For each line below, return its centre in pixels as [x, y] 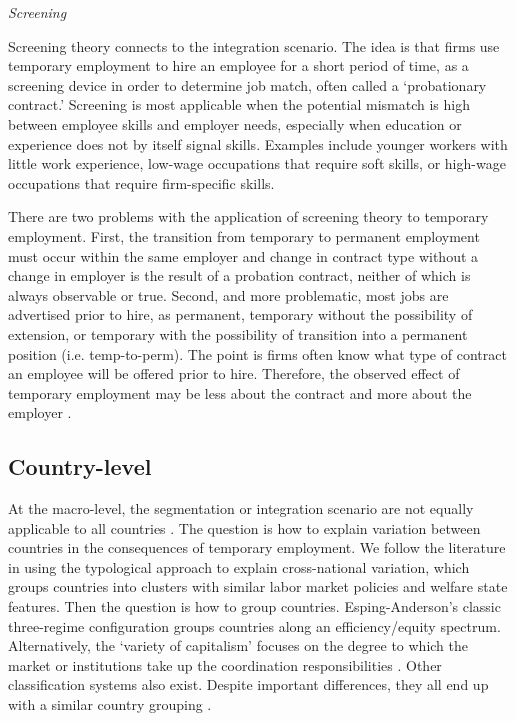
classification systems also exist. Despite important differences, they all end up [248, 684]
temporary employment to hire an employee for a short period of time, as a [238, 65]
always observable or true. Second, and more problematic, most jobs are [228, 294]
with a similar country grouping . [110, 704]
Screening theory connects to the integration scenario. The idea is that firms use [254, 45]
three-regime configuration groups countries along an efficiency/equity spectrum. [254, 625]
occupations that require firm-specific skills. [141, 182]
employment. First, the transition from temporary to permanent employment [244, 235]
